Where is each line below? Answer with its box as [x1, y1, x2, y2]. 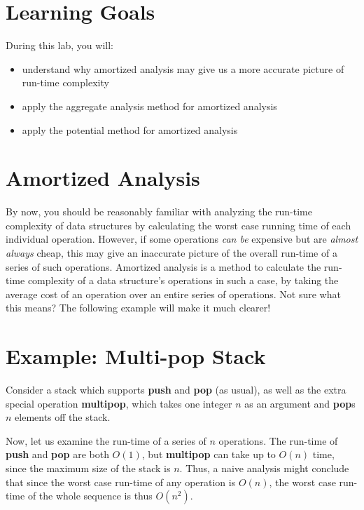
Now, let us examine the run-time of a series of [6, 433, 206, 448]
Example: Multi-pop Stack [6, 342, 266, 370]
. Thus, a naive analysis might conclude [179, 461, 349, 476]
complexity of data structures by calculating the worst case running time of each [6, 217, 351, 232]
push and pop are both [6, 447, 109, 462]
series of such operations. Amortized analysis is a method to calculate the [6, 259, 321, 274]
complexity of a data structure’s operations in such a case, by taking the [27, 273, 339, 288]
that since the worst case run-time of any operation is [6, 474, 236, 489]
